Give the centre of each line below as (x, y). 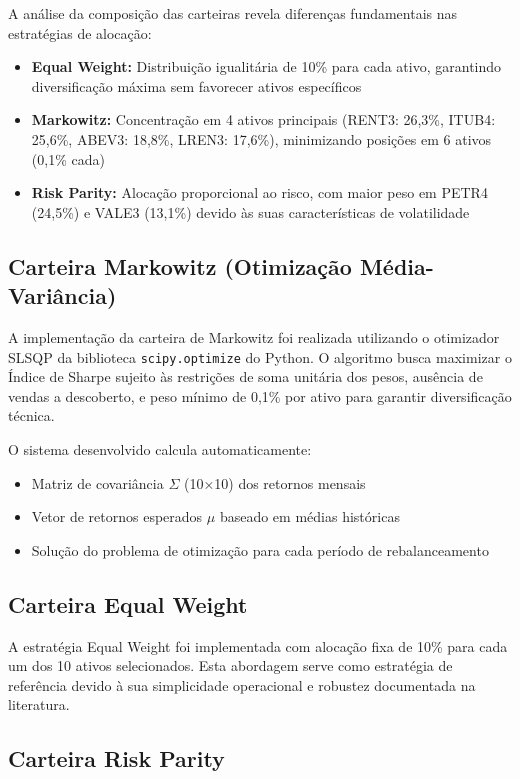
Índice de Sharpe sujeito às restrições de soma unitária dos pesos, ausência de (245, 376)
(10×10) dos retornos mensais (274, 482)
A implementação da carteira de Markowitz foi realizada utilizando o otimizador (254, 336)
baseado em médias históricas (309, 516)
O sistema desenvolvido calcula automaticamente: (160, 448)
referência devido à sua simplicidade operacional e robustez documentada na (242, 684)
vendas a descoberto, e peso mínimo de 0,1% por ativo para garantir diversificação (260, 395)
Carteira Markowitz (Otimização (180, 265)
